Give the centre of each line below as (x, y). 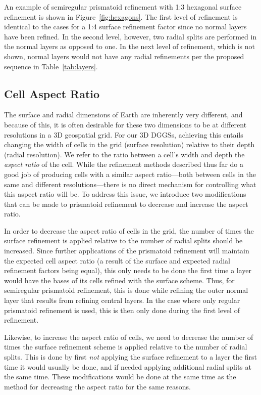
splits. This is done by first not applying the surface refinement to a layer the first (131, 357)
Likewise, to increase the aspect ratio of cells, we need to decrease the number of (129, 337)
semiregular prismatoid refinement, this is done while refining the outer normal (126, 290)
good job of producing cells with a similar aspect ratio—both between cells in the (130, 174)
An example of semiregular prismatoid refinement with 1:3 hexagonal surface (123, 7)
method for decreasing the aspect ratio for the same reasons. (97, 386)
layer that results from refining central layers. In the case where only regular (122, 300)
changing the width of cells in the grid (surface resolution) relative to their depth (129, 144)
